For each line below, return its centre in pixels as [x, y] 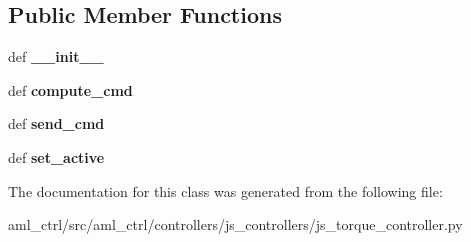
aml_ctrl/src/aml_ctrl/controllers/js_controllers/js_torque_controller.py [235, 224]
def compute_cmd [70, 89]
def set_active [56, 156]
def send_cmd [56, 123]
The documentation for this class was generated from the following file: [225, 190]
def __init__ [56, 56]
